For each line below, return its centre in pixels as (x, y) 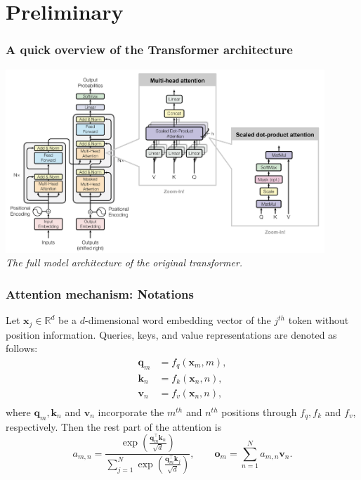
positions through (259, 411)
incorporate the (131, 411)
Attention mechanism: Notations (100, 293)
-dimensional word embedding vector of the (178, 320)
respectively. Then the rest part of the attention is (114, 426)
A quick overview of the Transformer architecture (149, 50)
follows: (22, 348)
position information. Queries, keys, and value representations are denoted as (171, 334)
